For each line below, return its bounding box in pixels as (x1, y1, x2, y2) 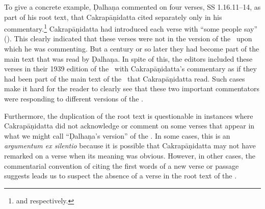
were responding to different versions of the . (4, 93, 143, 103)
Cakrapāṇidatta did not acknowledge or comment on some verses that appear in (4, 120, 255, 131)
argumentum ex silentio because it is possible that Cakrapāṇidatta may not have (4, 140, 256, 151)
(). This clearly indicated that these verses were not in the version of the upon (4, 33, 252, 44)
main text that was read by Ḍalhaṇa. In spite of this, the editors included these (4, 53, 253, 64)
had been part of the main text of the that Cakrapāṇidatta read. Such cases (4, 73, 245, 84)
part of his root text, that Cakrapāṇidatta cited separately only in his (4, 11, 222, 22)
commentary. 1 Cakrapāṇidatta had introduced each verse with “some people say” (4, 22, 258, 34)
